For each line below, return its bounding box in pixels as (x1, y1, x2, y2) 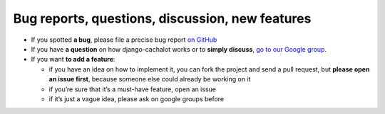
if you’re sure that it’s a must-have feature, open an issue (48, 85, 217, 93)
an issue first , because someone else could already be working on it (48, 75, 251, 84)
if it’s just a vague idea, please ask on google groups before (48, 94, 225, 103)
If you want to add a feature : (31, 55, 115, 64)
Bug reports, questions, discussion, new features (13, 11, 312, 26)
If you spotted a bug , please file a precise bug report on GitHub (31, 35, 217, 44)
